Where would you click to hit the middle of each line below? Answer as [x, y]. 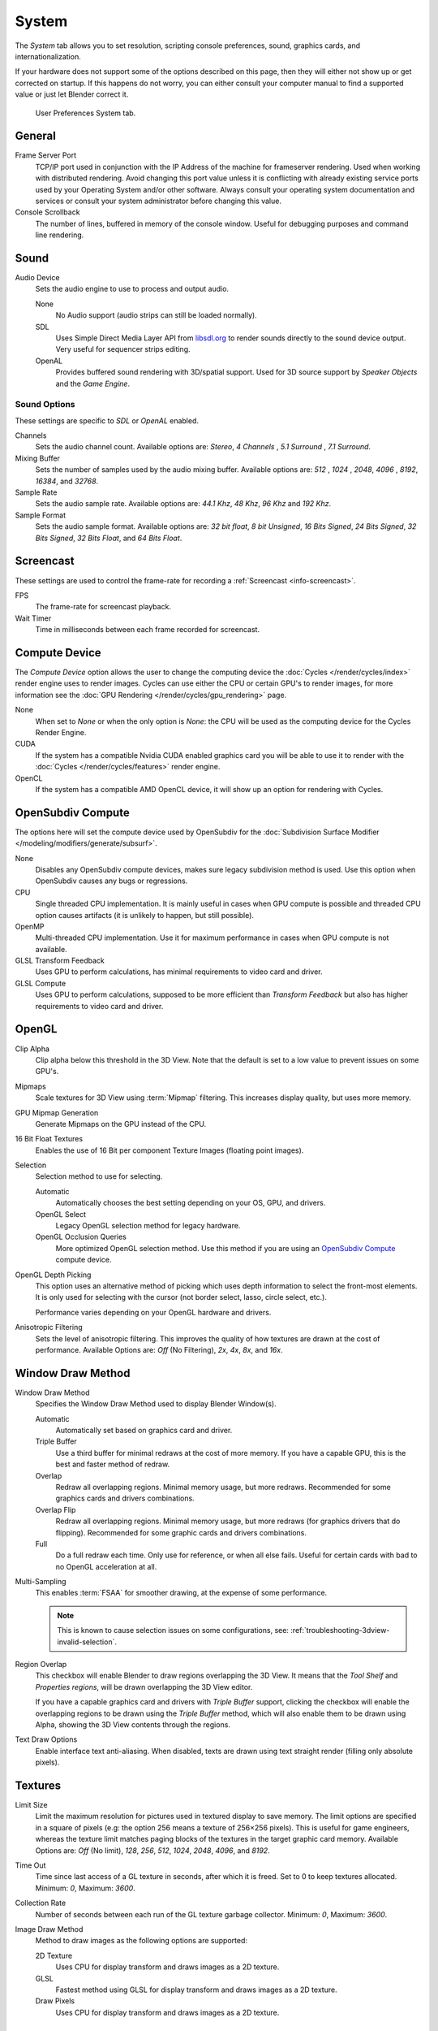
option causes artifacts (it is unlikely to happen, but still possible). [145, 915]
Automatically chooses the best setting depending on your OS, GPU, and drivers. [191, 1203]
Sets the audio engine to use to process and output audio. [132, 289]
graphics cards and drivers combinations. [125, 1498]
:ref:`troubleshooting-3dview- [340, 1630]
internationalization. [48, 56]
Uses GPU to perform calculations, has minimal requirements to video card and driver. [179, 972]
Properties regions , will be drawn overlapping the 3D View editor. [144, 1687]
